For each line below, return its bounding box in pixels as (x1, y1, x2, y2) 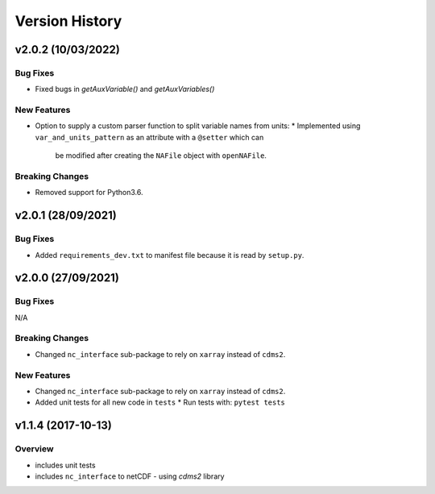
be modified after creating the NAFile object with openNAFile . (55, 151, 267, 160)
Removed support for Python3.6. (35, 188, 143, 197)
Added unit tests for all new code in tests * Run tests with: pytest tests (35, 397, 286, 407)
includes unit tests (35, 460, 96, 470)
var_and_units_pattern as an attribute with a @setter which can (35, 132, 264, 142)
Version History (14, 12, 122, 30)
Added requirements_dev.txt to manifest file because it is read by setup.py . (35, 250, 304, 259)
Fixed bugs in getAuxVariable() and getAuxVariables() (35, 85, 215, 94)
